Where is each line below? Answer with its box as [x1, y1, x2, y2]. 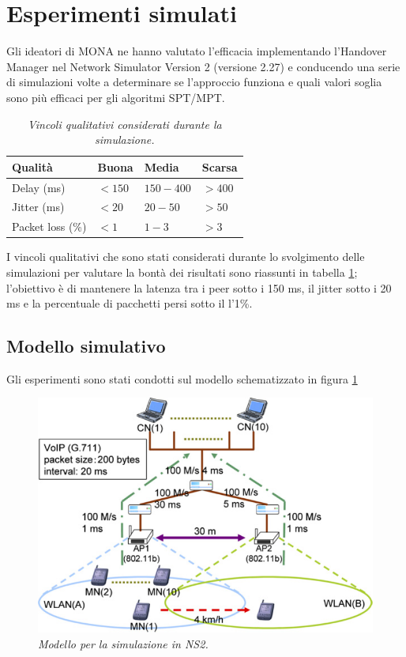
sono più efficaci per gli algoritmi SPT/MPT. [6, 89, 225, 105]
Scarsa [201, 158, 238, 175]
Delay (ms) [12, 179, 66, 195]
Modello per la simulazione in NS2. [38, 635, 209, 651]
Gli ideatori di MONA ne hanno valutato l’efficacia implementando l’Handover [6, 43, 387, 59]
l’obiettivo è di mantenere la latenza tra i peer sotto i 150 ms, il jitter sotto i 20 [6, 279, 392, 296]
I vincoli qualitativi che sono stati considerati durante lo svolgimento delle [6, 248, 365, 265]
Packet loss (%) [12, 218, 87, 235]
